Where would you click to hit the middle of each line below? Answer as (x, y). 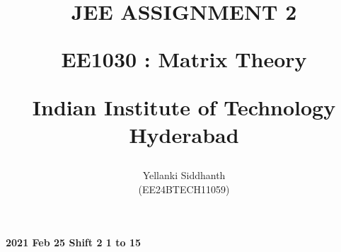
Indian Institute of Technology (184, 107)
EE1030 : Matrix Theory (184, 59)
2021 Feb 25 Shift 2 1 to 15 (73, 242)
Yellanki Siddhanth (184, 174)
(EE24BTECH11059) (184, 189)
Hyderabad (184, 134)
